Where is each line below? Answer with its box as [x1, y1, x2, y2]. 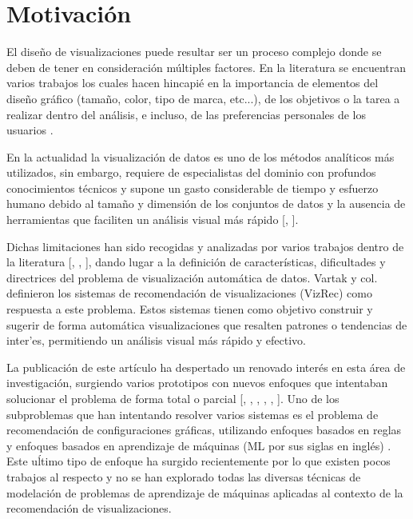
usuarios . [6, 122, 54, 138]
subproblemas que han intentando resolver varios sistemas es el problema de [6, 405, 379, 422]
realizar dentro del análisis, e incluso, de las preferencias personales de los [6, 106, 366, 122]
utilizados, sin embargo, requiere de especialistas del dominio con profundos [6, 164, 376, 181]
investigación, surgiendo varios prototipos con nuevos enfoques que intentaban [6, 374, 388, 391]
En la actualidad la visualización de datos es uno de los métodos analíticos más [6, 148, 395, 165]
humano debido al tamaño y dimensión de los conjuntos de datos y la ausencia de [6, 195, 406, 212]
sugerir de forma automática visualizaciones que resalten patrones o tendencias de [6, 316, 407, 333]
